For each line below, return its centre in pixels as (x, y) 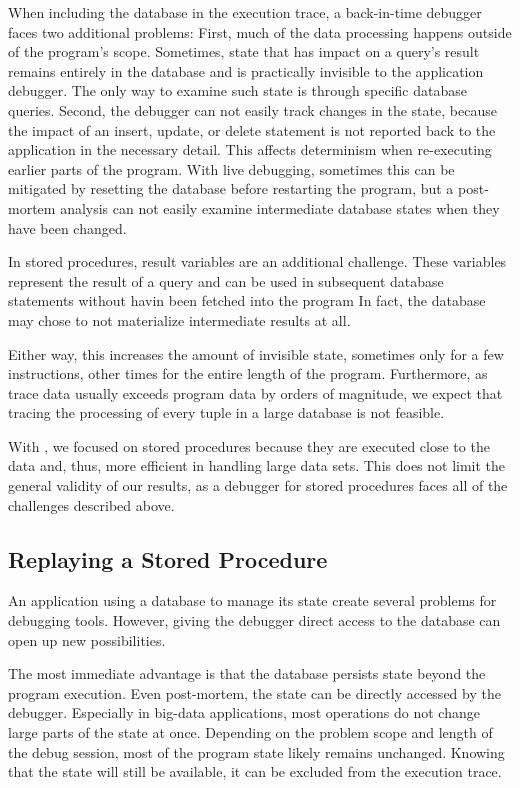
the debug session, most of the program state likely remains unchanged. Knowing (256, 751)
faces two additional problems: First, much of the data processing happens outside (260, 31)
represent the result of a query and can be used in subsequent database (226, 280)
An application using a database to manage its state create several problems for (252, 600)
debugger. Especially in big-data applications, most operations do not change (244, 712)
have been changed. (67, 227)
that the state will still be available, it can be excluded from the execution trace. (255, 771)
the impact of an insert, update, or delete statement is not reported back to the (252, 129)
